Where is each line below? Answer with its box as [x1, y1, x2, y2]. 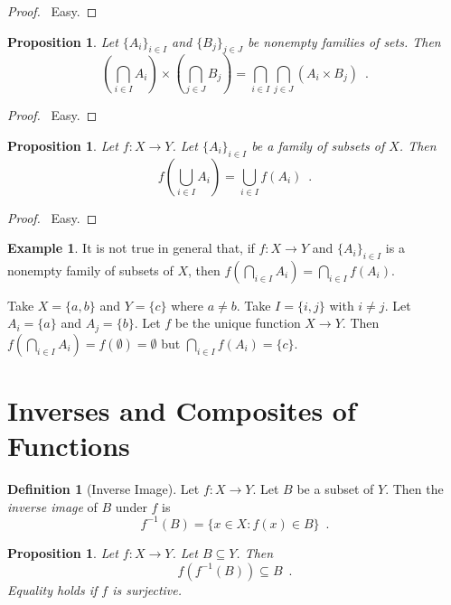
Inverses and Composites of [7, 392, 356, 429]
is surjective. [112, 580, 183, 599]
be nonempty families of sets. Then [248, 32, 441, 51]
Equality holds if [7, 580, 98, 599]
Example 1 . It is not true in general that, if [7, 238, 255, 257]
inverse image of [7, 497, 98, 516]
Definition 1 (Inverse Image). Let [7, 479, 200, 498]
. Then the [385, 479, 444, 498]
